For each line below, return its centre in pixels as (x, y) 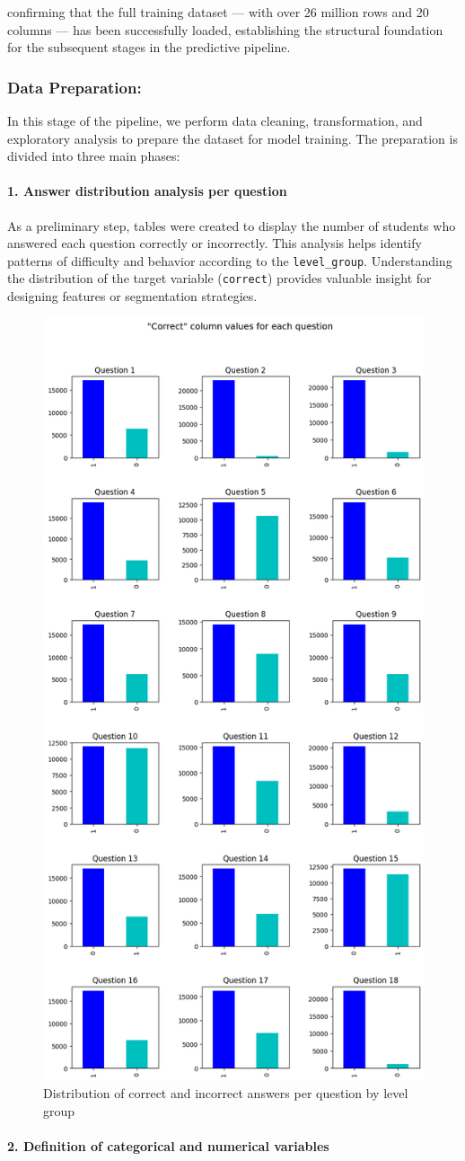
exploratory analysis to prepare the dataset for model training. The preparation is (232, 138)
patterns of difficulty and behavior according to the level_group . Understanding (230, 260)
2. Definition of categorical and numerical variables (168, 1145)
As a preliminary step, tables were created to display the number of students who (232, 225)
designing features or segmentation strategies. (132, 296)
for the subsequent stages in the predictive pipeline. (149, 47)
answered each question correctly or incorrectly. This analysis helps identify (215, 243)
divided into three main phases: (94, 156)
